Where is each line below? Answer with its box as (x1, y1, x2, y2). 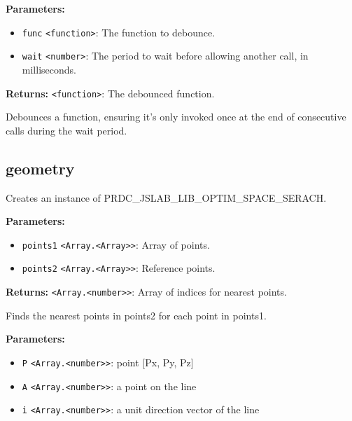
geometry (6, 157, 75, 179)
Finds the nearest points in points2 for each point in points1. (6, 308, 267, 322)
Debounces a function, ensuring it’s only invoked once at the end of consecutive (6, 109, 346, 124)
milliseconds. (22, 62, 76, 76)
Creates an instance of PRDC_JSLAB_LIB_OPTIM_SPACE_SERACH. (6, 190, 327, 205)
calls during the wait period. (6, 123, 127, 137)
